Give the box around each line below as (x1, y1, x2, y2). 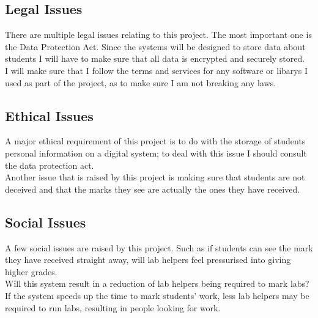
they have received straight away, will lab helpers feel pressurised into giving (5, 253, 291, 266)
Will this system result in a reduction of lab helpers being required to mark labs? (5, 277, 309, 290)
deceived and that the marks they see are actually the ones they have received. (5, 182, 300, 195)
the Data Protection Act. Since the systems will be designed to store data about (5, 40, 306, 53)
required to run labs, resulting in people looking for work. (5, 301, 221, 314)
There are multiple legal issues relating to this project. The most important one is (5, 28, 312, 41)
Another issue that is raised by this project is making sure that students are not (5, 171, 305, 183)
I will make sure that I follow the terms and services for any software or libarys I (5, 64, 308, 76)
